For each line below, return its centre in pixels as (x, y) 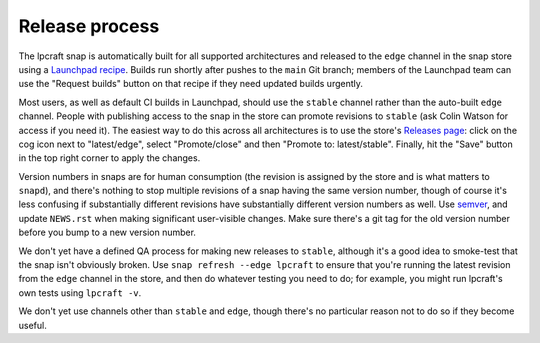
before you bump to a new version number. (107, 232)
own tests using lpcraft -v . (80, 292)
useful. (32, 325)
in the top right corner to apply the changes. (109, 158)
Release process (89, 26)
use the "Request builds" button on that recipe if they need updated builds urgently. (191, 84)
